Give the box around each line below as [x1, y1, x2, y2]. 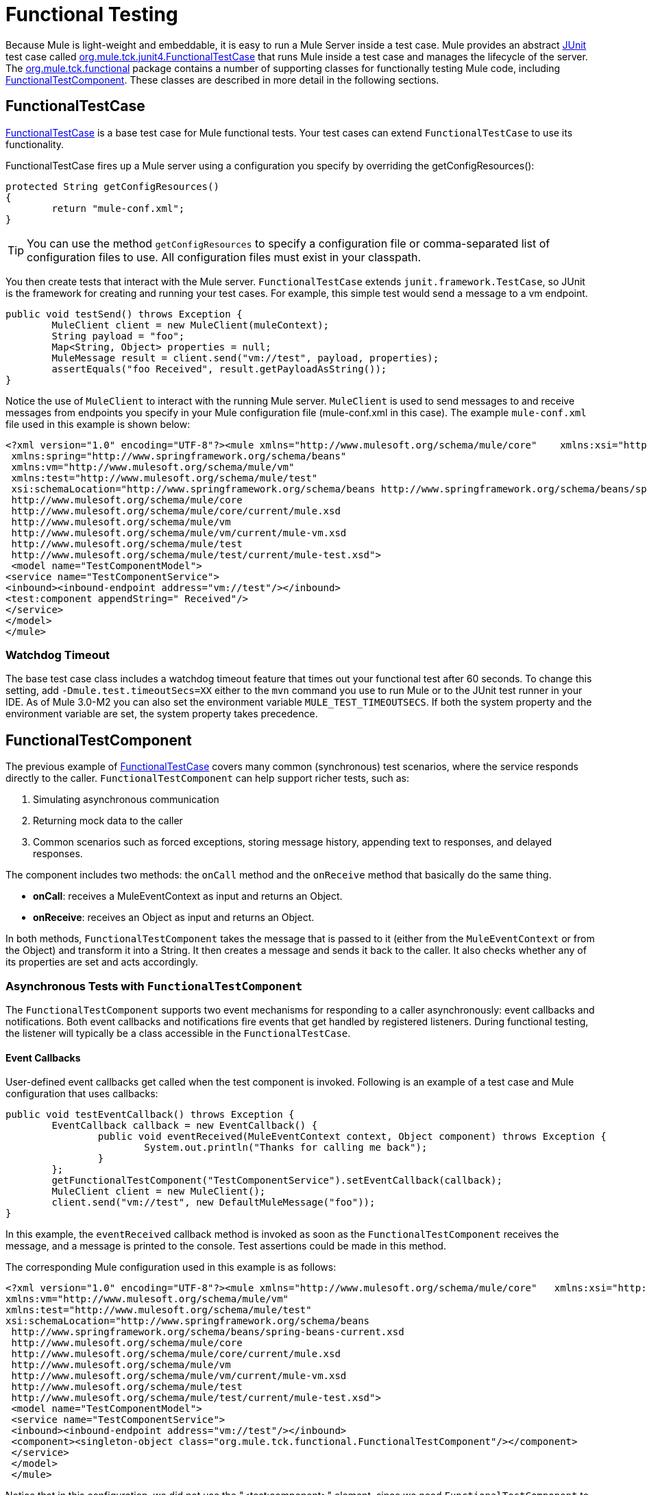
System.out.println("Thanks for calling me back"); [144, 1142, 428, 1153]
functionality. [5, 138, 64, 150]
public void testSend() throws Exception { [5, 308, 243, 320]
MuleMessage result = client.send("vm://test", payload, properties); [51, 352, 439, 363]
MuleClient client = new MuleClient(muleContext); [51, 319, 330, 331]
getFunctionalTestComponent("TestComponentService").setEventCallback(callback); [51, 1175, 502, 1186]
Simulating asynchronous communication [33, 793, 219, 806]
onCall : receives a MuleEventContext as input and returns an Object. [33, 890, 343, 902]
